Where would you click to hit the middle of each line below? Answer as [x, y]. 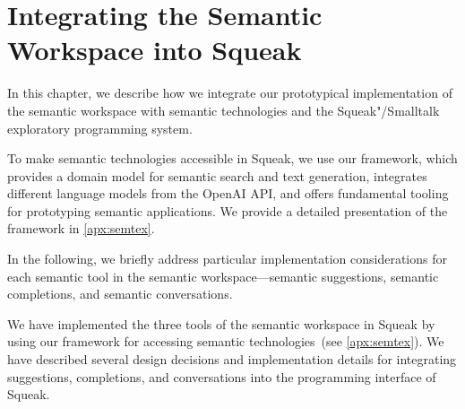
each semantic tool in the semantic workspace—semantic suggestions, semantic [223, 276]
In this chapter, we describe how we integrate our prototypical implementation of [230, 93]
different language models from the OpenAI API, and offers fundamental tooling [228, 193]
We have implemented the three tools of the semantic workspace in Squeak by [221, 323]
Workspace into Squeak [155, 50]
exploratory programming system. [100, 128]
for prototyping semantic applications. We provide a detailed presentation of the [228, 210]
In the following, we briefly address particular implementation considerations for [227, 259]
